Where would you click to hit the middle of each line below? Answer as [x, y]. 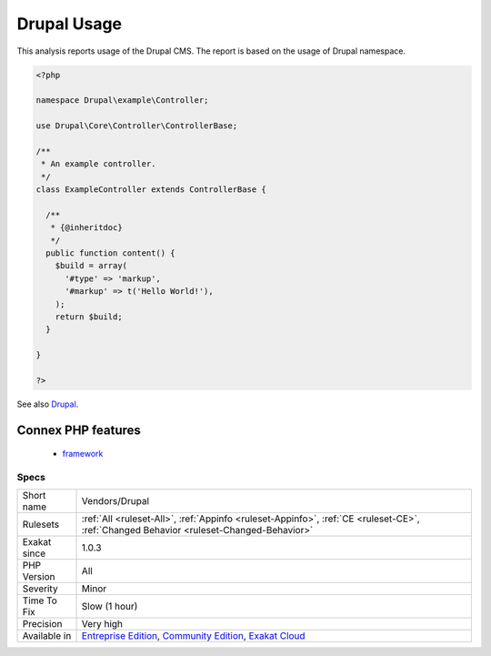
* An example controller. [99, 164]
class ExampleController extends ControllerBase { [151, 190]
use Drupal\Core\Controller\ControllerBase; [137, 126]
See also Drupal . [48, 404]
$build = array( [91, 266]
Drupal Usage [70, 24]
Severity [40, 589]
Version [39, 577]
